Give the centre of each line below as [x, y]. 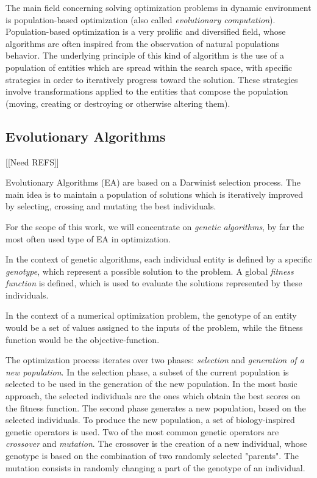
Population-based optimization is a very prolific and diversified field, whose [146, 31]
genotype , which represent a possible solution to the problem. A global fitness [150, 271]
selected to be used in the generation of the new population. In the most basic [151, 384]
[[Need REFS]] [32, 161]
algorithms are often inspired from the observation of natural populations [142, 43]
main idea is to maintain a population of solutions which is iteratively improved [155, 194]
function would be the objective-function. [83, 339]
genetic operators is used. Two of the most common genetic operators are [142, 431]
